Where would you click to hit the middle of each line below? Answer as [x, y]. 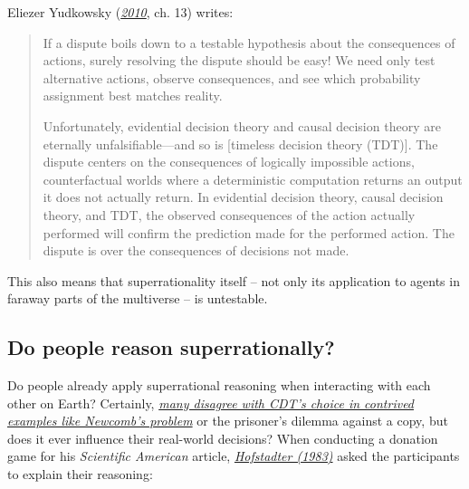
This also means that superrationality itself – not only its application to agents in [234, 280]
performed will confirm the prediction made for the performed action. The [249, 232]
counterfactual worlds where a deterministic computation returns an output [253, 179]
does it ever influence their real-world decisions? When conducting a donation [223, 438]
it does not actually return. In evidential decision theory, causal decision [243, 197]
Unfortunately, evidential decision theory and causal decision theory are [242, 125]
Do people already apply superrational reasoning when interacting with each [219, 385]
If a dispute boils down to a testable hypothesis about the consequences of [249, 42]
